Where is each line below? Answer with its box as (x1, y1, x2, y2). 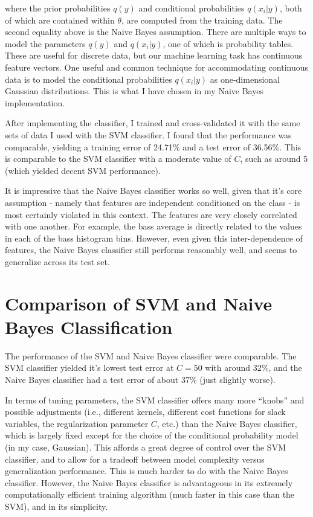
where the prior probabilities (5, 2, 111, 14)
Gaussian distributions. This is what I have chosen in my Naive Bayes (5, 85, 263, 97)
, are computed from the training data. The (121, 13, 283, 26)
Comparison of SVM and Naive (5, 291, 273, 315)
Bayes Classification (5, 314, 173, 339)
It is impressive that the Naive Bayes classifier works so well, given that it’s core (5, 184, 302, 197)
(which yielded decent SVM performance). (5, 164, 161, 176)
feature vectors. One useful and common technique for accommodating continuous (5, 60, 309, 73)
